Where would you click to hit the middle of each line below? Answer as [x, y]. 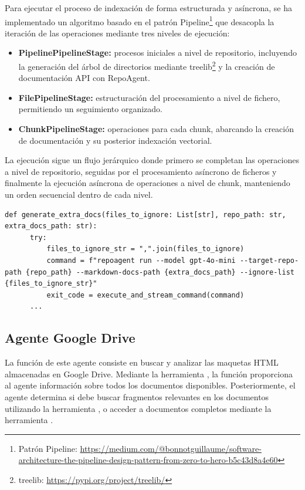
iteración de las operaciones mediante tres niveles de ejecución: [117, 33]
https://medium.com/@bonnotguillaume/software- [171, 448]
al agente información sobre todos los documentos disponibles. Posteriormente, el [150, 385]
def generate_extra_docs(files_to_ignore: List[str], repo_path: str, [145, 214]
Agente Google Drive [70, 338]
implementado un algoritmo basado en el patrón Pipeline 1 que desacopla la [140, 21]
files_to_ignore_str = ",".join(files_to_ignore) [145, 249]
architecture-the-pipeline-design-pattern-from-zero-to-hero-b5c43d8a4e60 [148, 460]
